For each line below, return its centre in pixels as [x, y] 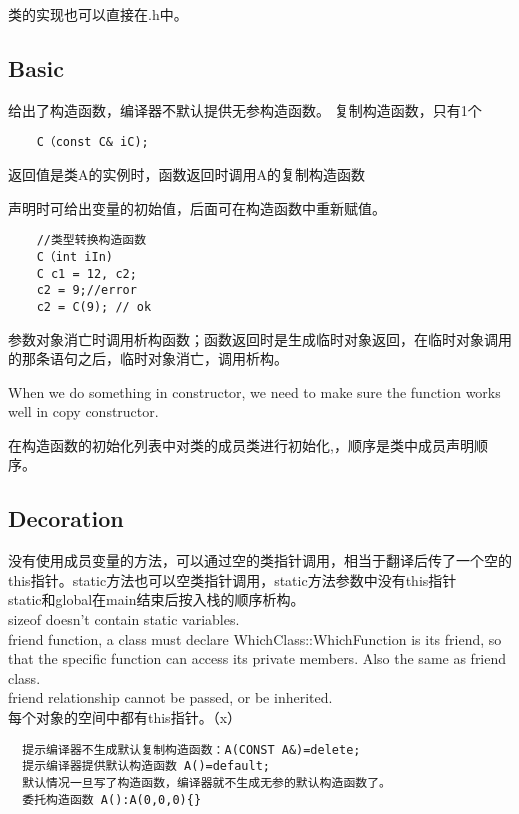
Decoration [66, 518]
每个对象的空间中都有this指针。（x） [125, 717]
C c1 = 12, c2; [86, 273]
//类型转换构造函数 [91, 240]
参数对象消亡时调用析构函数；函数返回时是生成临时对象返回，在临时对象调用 [260, 338]
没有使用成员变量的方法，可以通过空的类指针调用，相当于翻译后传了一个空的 [260, 560]
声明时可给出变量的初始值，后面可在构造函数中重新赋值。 [197, 207]
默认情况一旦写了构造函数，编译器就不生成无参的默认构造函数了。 [206, 782]
